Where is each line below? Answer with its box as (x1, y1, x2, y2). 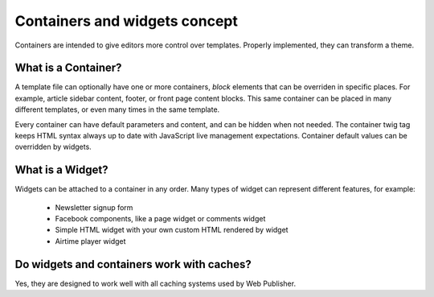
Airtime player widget (55, 236, 126, 245)
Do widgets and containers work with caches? (14, 258, 252, 271)
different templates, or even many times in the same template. (14, 105, 220, 114)
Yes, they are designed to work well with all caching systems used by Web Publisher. (14, 278, 297, 288)
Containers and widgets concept (14, 12, 239, 30)
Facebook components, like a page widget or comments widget (55, 214, 266, 224)
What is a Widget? (14, 163, 108, 177)
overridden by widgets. (14, 142, 92, 152)
